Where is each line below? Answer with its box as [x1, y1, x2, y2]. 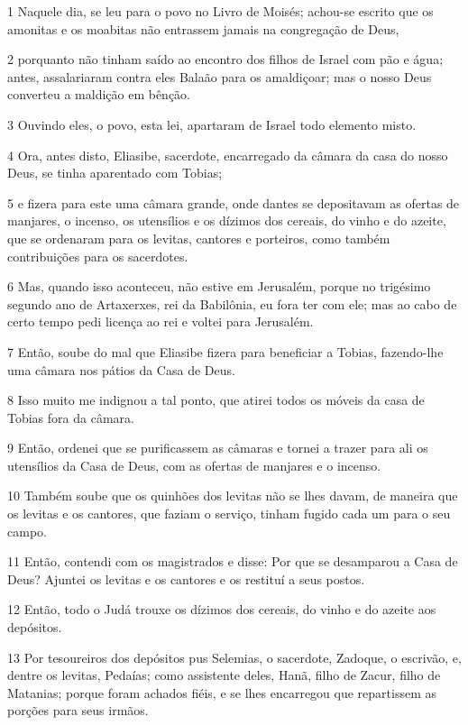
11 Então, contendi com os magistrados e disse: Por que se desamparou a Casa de [7, 552, 458, 571]
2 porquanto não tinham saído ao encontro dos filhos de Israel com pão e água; [7, 50, 444, 69]
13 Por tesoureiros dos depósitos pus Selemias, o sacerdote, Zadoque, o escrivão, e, [7, 647, 462, 666]
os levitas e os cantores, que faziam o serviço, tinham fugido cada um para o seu [7, 504, 451, 523]
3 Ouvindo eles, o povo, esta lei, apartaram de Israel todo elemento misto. [7, 115, 417, 133]
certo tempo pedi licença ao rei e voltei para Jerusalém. [7, 312, 314, 331]
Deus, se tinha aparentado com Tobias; [7, 163, 223, 182]
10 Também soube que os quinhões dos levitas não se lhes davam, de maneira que [7, 486, 458, 505]
